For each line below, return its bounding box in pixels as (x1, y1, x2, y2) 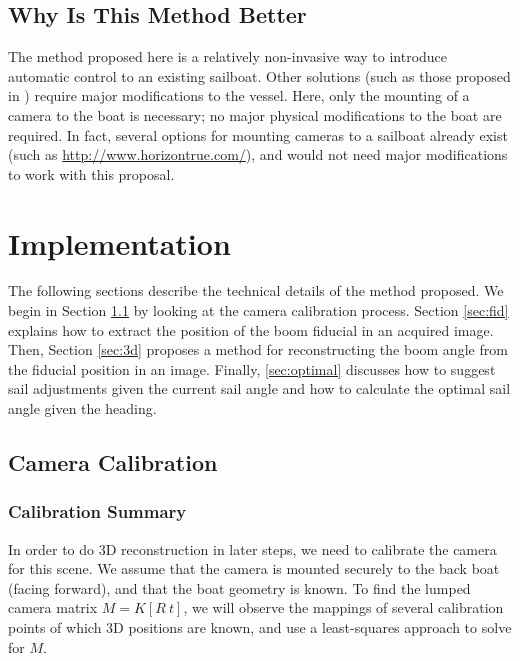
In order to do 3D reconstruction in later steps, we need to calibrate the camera (8, 538, 497, 559)
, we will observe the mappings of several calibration (183, 597, 504, 618)
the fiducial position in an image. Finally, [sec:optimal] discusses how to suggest (8, 358, 496, 379)
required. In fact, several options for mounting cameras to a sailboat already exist (8, 124, 508, 145)
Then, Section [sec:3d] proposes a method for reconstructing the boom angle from (8, 339, 508, 360)
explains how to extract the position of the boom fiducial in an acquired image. (8, 319, 494, 340)
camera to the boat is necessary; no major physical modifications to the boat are (8, 104, 502, 125)
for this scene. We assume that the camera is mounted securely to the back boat (8, 558, 500, 579)
